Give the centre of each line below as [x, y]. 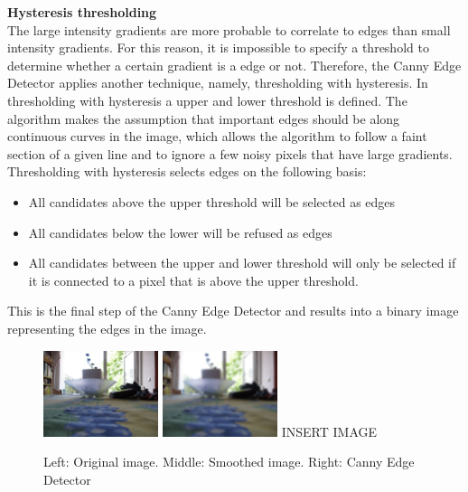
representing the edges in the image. [107, 328]
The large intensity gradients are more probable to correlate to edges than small [229, 29]
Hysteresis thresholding [82, 12]
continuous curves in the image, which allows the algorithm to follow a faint [217, 136]
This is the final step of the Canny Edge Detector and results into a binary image [233, 311]
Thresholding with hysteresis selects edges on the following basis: [187, 171]
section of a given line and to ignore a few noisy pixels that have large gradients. [230, 153]
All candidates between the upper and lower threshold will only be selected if [242, 263]
